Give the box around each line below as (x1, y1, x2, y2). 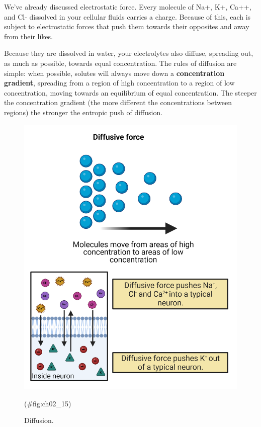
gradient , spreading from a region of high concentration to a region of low (4, 77, 235, 88)
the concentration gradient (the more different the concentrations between (4, 97, 232, 108)
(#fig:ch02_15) (24, 398, 71, 408)
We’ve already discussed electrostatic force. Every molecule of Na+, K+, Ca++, (4, 2, 251, 12)
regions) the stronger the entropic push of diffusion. (4, 107, 163, 117)
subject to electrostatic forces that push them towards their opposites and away (4, 21, 249, 32)
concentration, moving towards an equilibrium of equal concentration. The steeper (4, 87, 257, 98)
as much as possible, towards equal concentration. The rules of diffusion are (4, 57, 237, 68)
